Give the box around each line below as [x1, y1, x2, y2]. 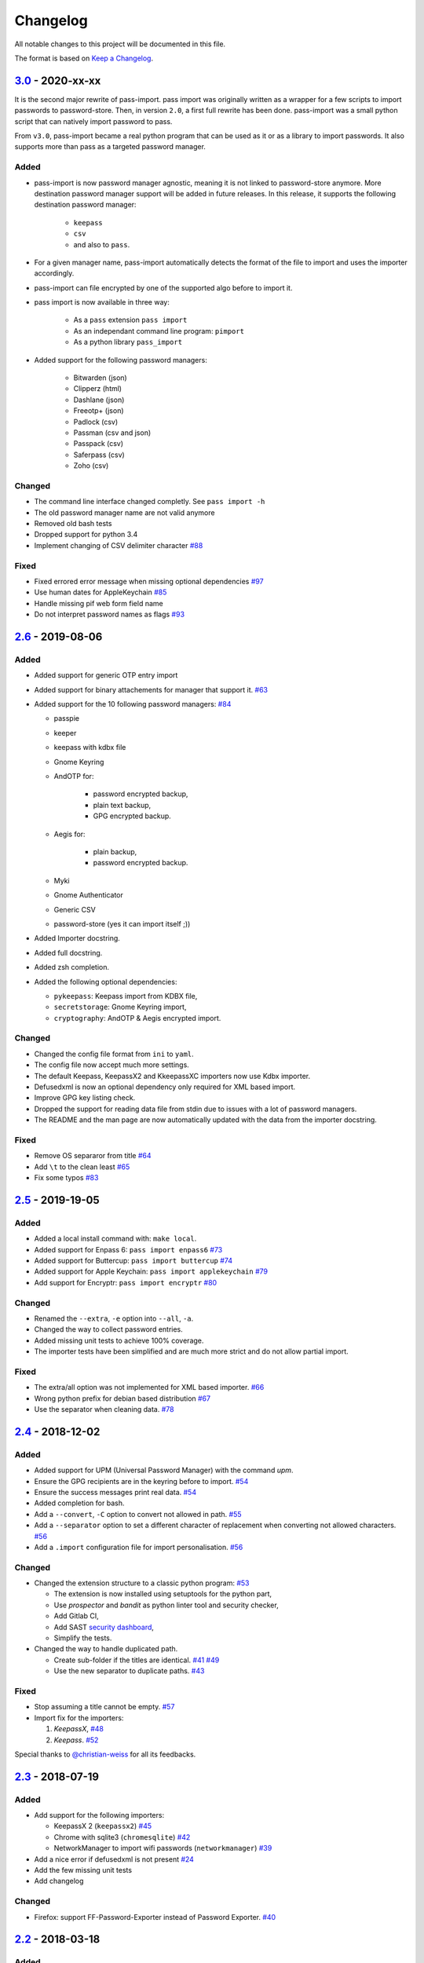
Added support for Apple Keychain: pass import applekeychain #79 [34, 1267, 269, 1276]
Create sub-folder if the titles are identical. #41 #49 [53, 1655, 220, 1665]
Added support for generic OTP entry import [34, 671, 178, 680]
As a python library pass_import [73, 338, 183, 347]
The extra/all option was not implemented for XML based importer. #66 [34, 1383, 265, 1392]
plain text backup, [93, 800, 152, 810]
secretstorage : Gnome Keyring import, [53, 1002, 187, 1012]
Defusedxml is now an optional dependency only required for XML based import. [34, 1082, 296, 1091]
